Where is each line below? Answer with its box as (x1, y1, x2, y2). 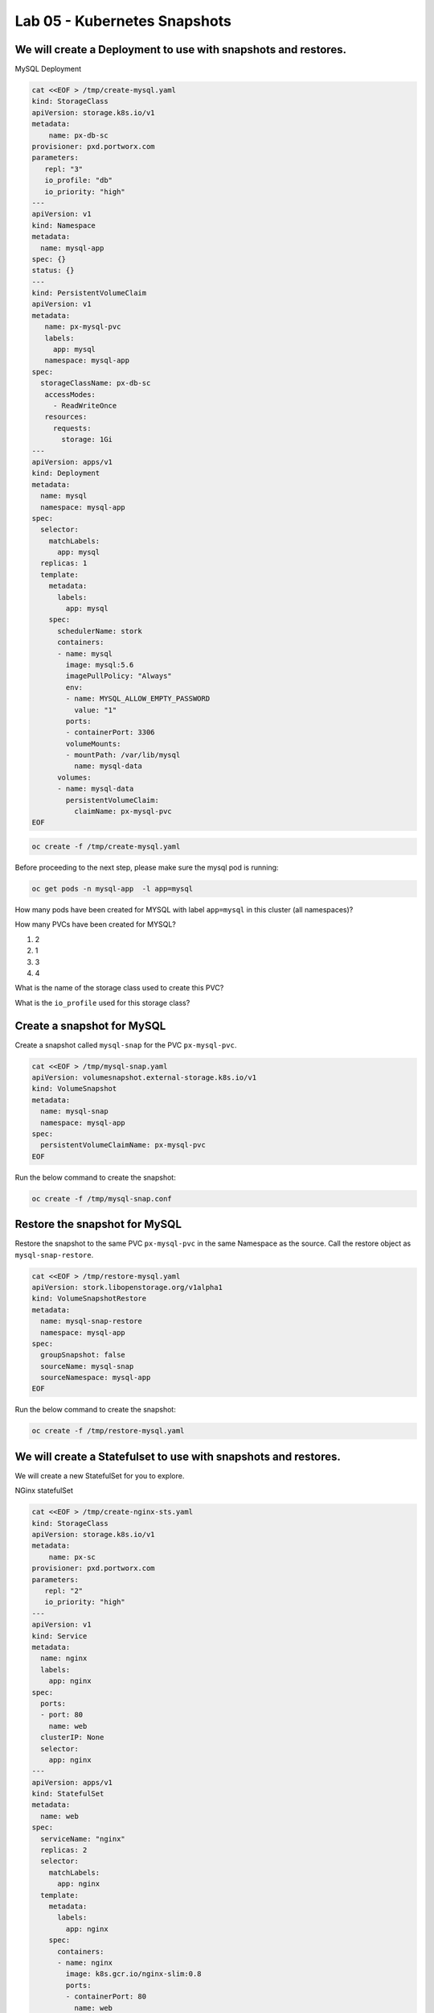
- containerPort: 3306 (65, 728, 156, 737)
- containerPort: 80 (65, 1992, 147, 2001)
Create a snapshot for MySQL (14, 1019, 166, 1032)
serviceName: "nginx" (40, 1834, 126, 1843)
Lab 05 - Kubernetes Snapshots (14, 12, 232, 30)
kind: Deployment (31, 469, 100, 478)
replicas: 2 (40, 1846, 88, 1855)
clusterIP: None (40, 1733, 104, 1742)
